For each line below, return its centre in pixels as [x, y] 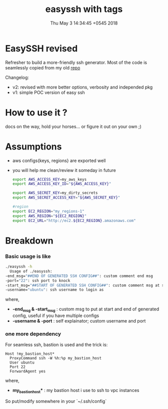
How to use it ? [36, 112]
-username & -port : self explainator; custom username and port [79, 321]
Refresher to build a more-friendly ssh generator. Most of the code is [76, 62]
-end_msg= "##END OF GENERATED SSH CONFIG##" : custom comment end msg [79, 276]
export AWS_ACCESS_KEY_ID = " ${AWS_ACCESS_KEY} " [62, 184]
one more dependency [33, 334]
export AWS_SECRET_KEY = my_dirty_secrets [55, 193]
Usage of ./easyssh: [31, 271]
